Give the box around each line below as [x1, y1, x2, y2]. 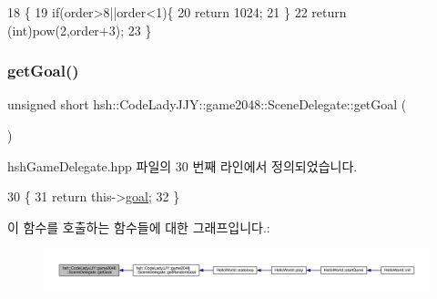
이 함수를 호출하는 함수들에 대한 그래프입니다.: [7, 217, 270, 236]
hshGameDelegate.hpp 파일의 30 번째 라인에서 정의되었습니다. [7, 156, 358, 175]
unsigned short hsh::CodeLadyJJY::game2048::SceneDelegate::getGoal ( [7, 95, 407, 114]
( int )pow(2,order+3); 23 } [7, 20, 152, 39]
